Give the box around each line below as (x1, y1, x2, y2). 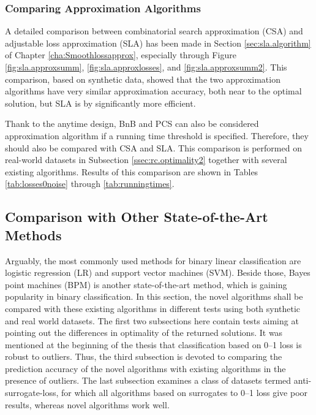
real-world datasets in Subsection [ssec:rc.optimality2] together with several (5, 153, 287, 166)
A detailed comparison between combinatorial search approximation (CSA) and (5, 25, 303, 37)
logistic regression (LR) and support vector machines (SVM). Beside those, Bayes (5, 266, 310, 279)
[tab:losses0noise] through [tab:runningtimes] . (5, 177, 175, 190)
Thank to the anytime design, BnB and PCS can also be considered (5, 117, 259, 130)
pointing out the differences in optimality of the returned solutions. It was (5, 326, 283, 339)
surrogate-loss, (5, 386, 59, 399)
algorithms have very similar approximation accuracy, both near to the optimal (5, 85, 302, 97)
